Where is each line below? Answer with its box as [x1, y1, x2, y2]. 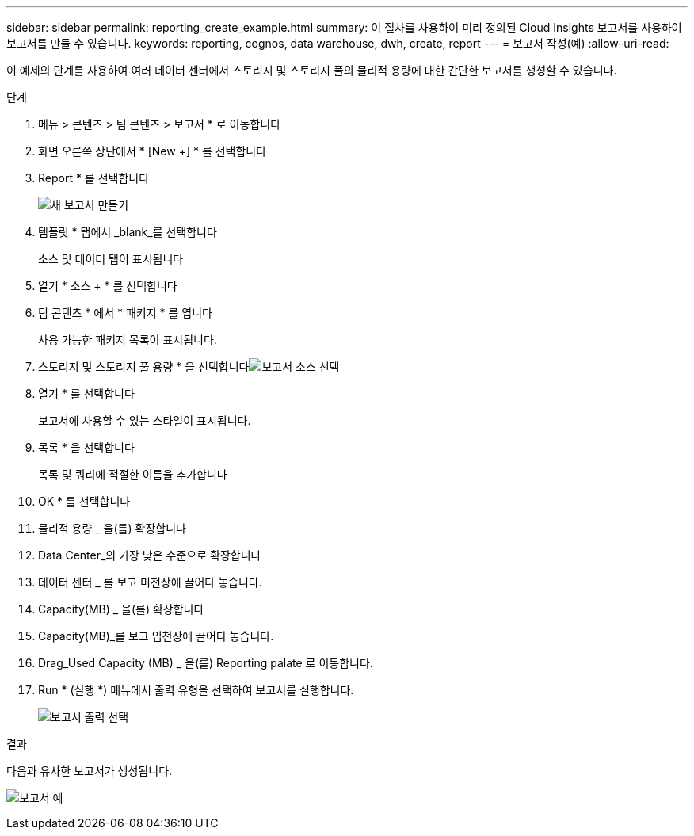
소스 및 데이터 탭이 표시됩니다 [38, 252, 184, 265]
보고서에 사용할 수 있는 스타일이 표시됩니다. [38, 414, 251, 427]
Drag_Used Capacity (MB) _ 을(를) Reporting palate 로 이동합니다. [38, 656, 373, 670]
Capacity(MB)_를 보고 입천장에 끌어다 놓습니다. [38, 629, 274, 643]
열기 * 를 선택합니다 [38, 387, 135, 400]
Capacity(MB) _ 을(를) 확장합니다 [38, 602, 204, 616]
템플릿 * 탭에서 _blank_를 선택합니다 [38, 225, 217, 239]
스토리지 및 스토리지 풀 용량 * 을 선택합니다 [38, 360, 250, 373]
